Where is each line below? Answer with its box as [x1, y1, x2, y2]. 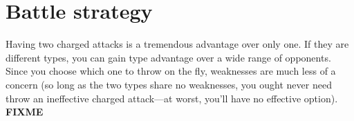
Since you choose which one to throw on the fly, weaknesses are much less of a [6, 64, 336, 78]
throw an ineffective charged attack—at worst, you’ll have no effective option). [6, 91, 338, 105]
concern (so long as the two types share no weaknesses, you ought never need [6, 77, 332, 91]
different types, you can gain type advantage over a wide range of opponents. [6, 50, 331, 64]
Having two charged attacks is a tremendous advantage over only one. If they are [6, 37, 349, 51]
